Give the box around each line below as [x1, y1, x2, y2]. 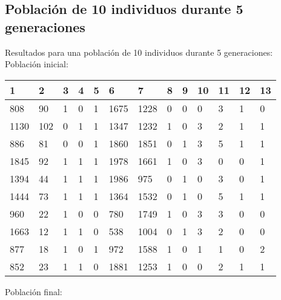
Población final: [5, 285, 62, 298]
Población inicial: [5, 58, 68, 70]
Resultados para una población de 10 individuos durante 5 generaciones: [5, 45, 273, 58]
